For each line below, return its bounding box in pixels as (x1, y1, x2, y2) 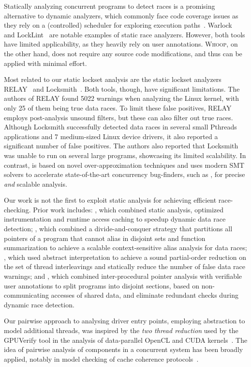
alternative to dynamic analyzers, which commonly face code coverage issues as (4, 10, 238, 20)
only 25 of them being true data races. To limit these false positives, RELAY (4, 102, 232, 112)
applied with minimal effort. (4, 58, 87, 68)
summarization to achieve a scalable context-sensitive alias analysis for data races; (4, 242, 247, 253)
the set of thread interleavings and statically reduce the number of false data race (4, 261, 246, 271)
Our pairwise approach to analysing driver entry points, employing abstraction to (4, 316, 245, 326)
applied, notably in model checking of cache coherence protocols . (4, 353, 199, 364)
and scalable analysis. (4, 178, 67, 189)
